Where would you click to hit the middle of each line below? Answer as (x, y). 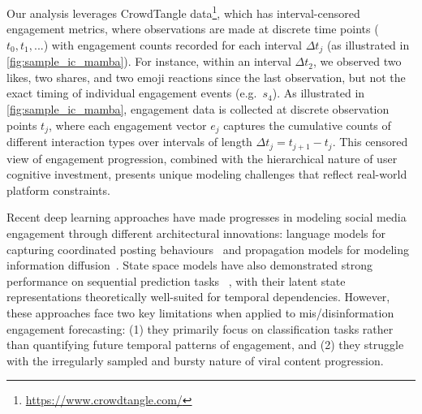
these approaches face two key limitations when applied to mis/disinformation (200, 312)
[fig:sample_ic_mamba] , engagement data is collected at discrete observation (198, 109)
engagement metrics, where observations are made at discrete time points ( (193, 29)
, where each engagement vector (127, 125)
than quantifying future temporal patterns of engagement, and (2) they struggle (205, 345)
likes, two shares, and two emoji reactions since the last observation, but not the (206, 77)
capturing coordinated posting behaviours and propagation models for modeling (208, 249)
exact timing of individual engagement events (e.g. (132, 93)
